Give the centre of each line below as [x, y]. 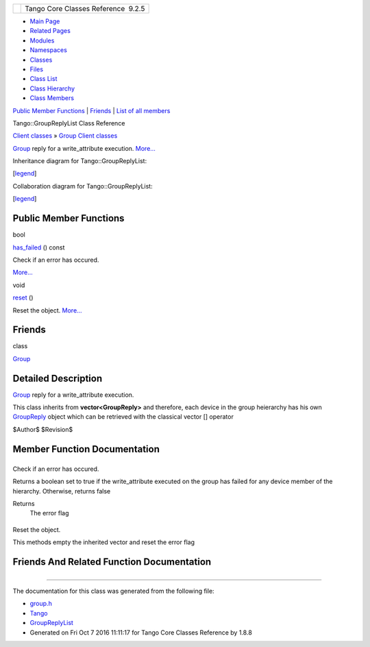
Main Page [45, 21]
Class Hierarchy [52, 88]
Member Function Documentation [86, 449]
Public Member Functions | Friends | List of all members [91, 110]
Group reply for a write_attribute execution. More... [84, 148]
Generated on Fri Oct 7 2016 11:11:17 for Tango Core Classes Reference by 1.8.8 [141, 632]
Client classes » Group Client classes [65, 136]
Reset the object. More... [47, 310]
